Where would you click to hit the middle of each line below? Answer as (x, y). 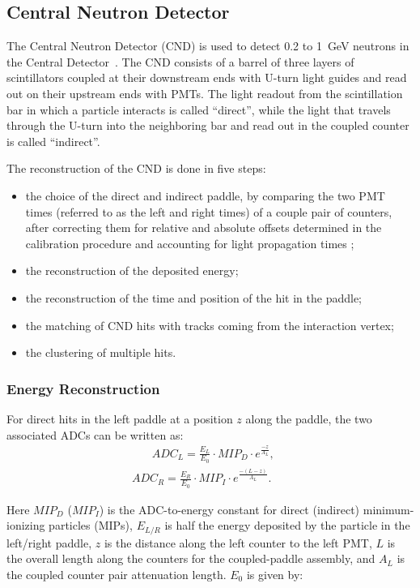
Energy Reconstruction (83, 388)
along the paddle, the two (309, 418)
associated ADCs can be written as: (95, 434)
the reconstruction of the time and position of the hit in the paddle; (194, 297)
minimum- (388, 509)
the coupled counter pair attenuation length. (117, 574)
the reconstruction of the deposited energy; (132, 270)
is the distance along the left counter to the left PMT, (238, 542)
